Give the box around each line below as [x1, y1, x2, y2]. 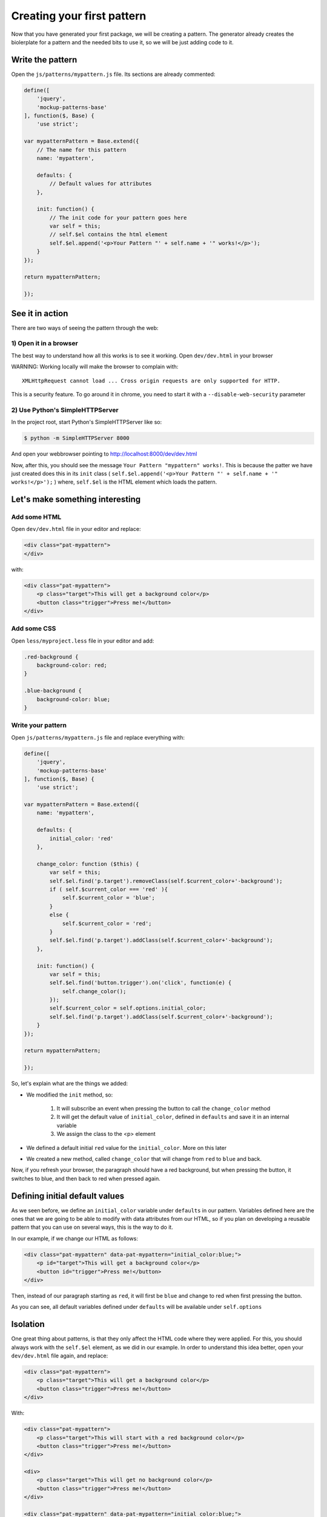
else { [49, 911, 69, 919]
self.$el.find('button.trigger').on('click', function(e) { [49, 979, 232, 986]
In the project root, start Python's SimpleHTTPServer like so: [11, 419, 162, 426]
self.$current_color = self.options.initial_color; [49, 1005, 206, 1012]
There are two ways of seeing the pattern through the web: [11, 324, 159, 331]
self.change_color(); [62, 988, 127, 995]
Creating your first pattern [11, 9, 147, 22]
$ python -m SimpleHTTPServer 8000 [24, 434, 130, 442]
